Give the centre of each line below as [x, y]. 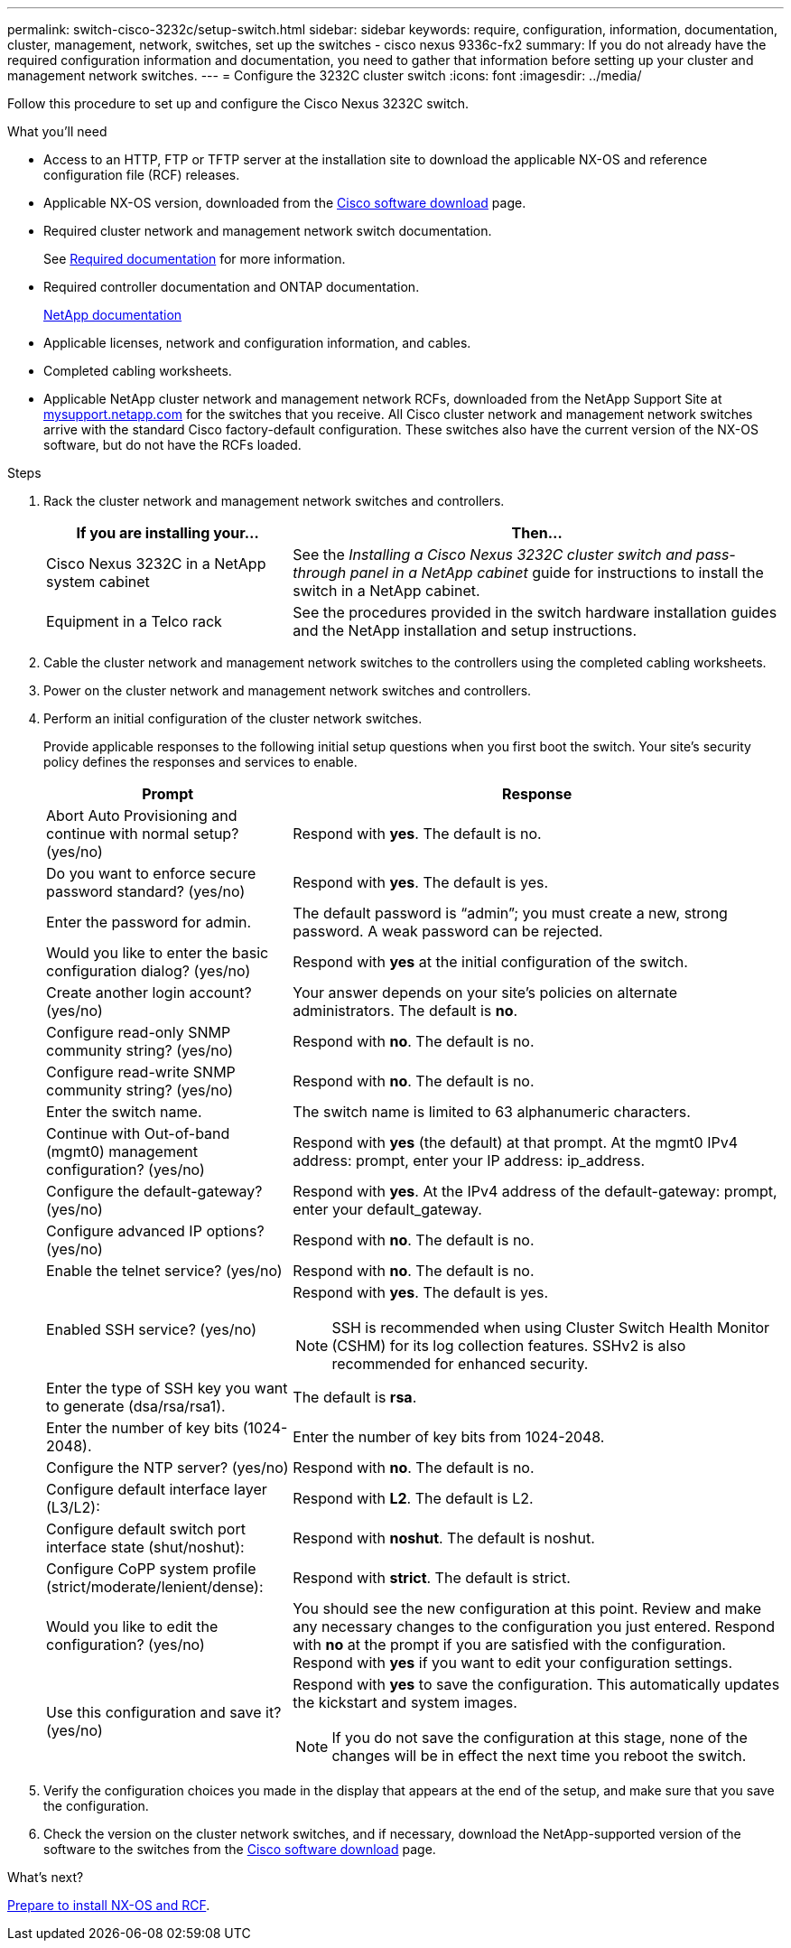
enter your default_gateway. [387, 1209]
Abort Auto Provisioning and [142, 816]
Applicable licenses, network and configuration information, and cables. [257, 343]
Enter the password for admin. [149, 922]
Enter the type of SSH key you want [167, 1388]
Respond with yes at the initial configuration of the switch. [490, 962]
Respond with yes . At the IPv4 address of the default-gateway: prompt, [535, 1191]
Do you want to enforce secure [151, 873]
